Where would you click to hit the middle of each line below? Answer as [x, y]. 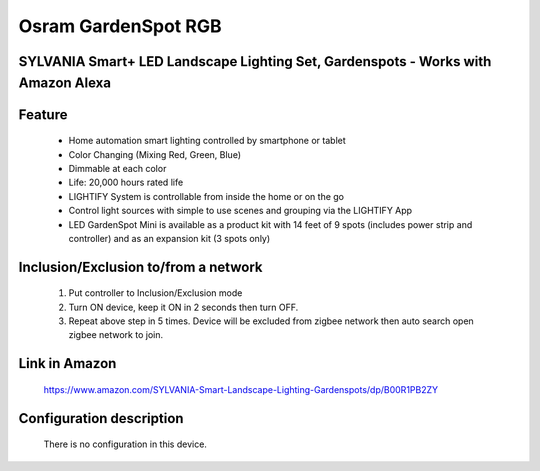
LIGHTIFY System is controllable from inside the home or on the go [206, 196]
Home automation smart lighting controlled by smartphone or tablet [207, 141]
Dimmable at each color [117, 168]
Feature [43, 114]
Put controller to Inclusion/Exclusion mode [155, 293]
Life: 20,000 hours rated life [126, 182]
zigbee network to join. [116, 335]
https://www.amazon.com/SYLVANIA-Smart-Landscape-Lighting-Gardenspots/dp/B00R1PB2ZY [241, 389]
